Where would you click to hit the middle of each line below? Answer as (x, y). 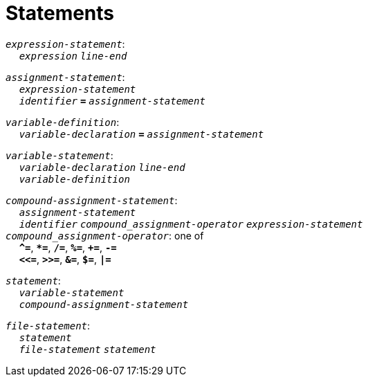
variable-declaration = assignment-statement (141, 134)
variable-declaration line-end (102, 167)
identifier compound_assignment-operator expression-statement (191, 224)
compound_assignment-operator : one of (105, 235)
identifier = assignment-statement (112, 101)
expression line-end (73, 56)
